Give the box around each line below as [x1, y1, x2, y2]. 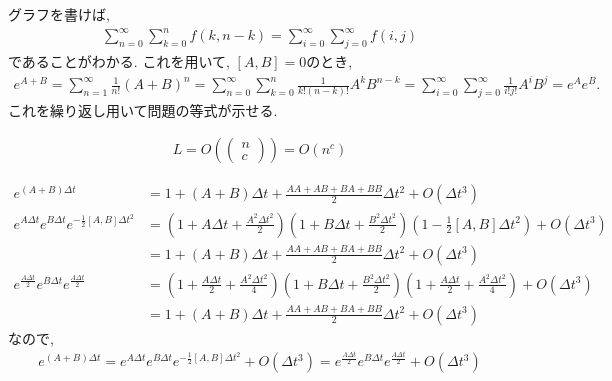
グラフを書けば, [8, 4, 110, 24]
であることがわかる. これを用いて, [8, 50, 230, 71]
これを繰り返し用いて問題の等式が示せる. [8, 99, 278, 120]
